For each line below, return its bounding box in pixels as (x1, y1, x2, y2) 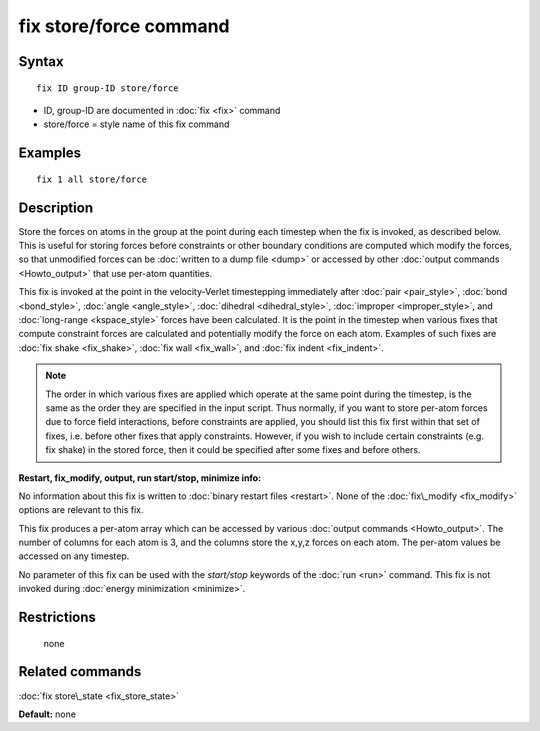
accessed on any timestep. (18, 550, 130, 562)
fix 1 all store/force (36, 173, 148, 185)
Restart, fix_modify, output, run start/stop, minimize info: (18, 471, 262, 484)
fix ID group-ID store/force (36, 82, 179, 94)
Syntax (18, 53, 64, 70)
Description (18, 199, 94, 216)
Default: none (18, 708, 77, 720)
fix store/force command (18, 15, 230, 37)
